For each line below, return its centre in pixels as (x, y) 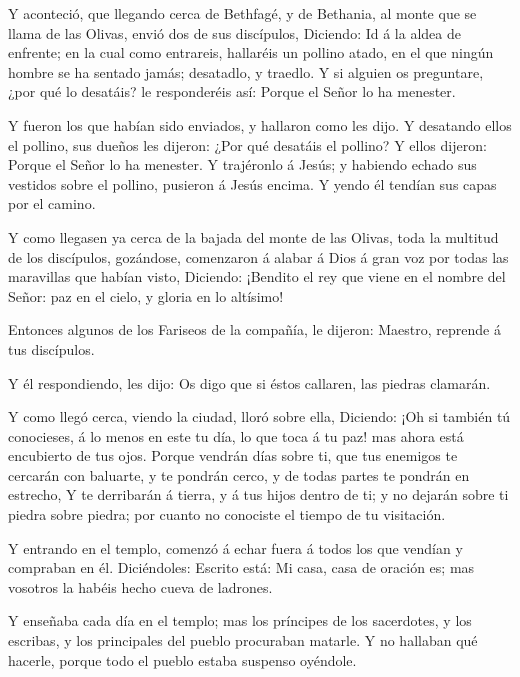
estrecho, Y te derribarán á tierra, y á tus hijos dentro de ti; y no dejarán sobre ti (258, 494)
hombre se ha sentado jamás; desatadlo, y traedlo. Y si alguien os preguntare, (246, 71)
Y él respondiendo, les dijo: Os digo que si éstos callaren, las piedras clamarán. (249, 382)
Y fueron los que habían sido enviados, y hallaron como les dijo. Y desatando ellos (260, 124)
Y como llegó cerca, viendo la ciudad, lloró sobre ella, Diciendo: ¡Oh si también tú (259, 416)
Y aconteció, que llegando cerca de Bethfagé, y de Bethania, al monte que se (242, 13)
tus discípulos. (51, 348)
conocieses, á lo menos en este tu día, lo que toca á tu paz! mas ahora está (236, 435)
